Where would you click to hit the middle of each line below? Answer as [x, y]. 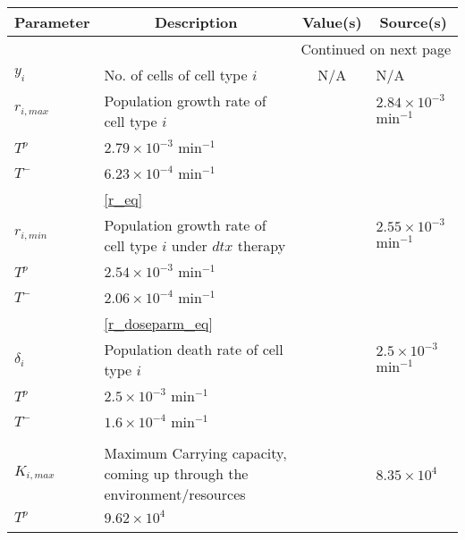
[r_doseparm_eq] [158, 323]
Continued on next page [376, 49]
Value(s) [332, 22]
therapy [262, 245]
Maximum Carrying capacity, [195, 453]
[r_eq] [123, 199]
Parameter [52, 22]
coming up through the [176, 473]
